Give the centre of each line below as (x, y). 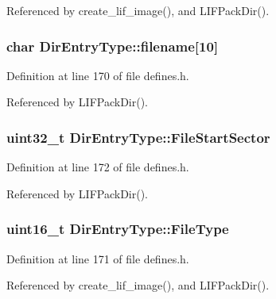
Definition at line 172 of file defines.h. (98, 167)
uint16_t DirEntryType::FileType (118, 229)
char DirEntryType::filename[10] (113, 46)
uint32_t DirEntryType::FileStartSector (138, 137)
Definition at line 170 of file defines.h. (98, 75)
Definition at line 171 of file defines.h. (98, 258)
